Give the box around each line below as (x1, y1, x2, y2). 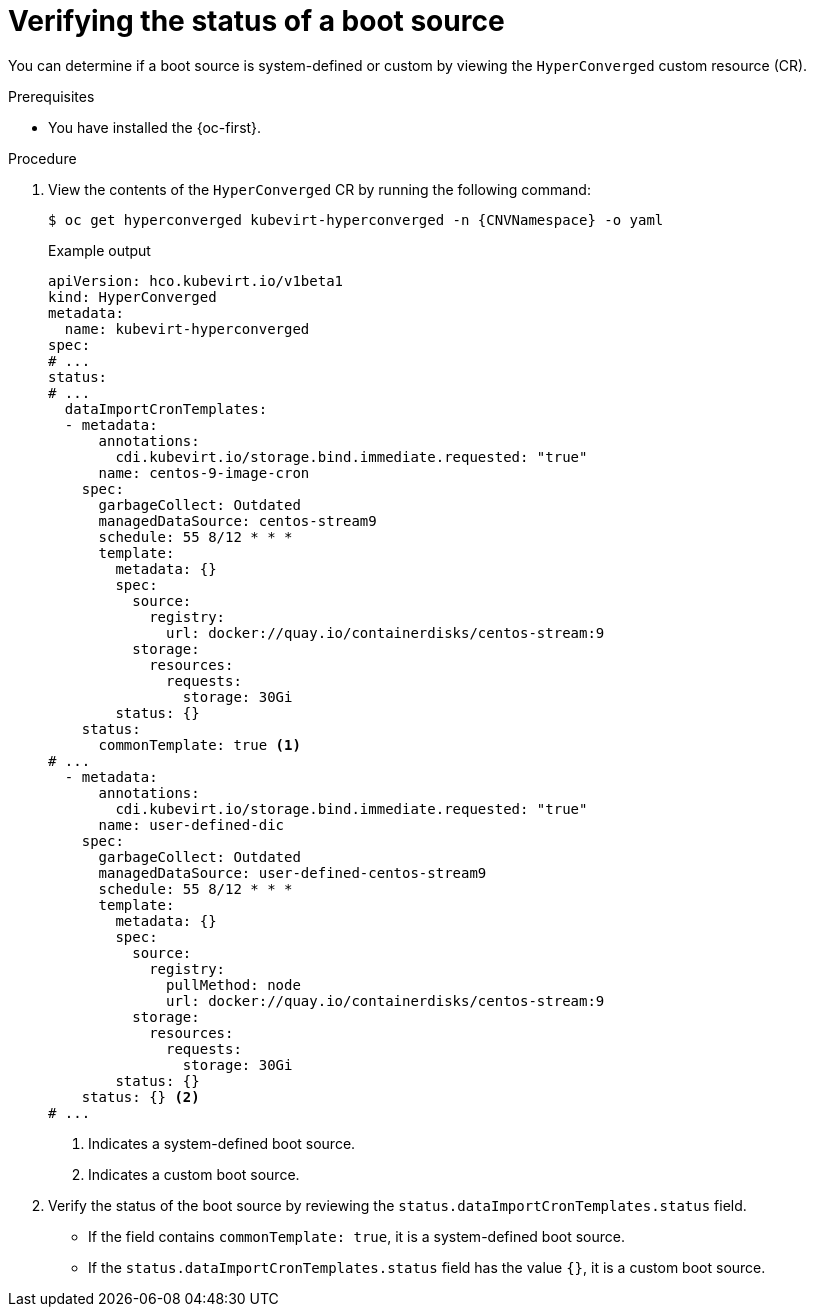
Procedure (8, 149, 77, 167)
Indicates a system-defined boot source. (88, 1134, 356, 1152)
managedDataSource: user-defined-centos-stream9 (98, 864, 487, 881)
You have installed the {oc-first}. (48, 118, 262, 136)
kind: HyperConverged (48, 288, 217, 305)
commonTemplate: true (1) (98, 736, 301, 753)
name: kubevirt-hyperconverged (64, 320, 310, 337)
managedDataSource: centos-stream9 (98, 512, 377, 529)
